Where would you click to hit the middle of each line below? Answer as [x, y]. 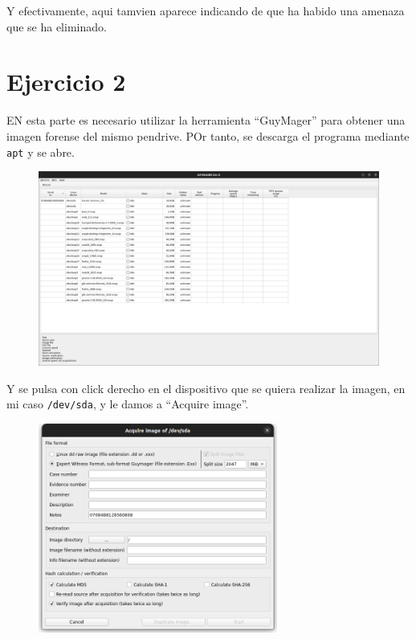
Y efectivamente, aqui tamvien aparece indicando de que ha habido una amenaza [206, 10]
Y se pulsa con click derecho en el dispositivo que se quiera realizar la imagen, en [206, 388]
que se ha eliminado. [57, 26]
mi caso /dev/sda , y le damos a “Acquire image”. [128, 404]
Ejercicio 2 [66, 82]
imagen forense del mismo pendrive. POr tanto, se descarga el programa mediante [208, 135]
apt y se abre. [41, 152]
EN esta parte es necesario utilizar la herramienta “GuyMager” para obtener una [206, 120]
